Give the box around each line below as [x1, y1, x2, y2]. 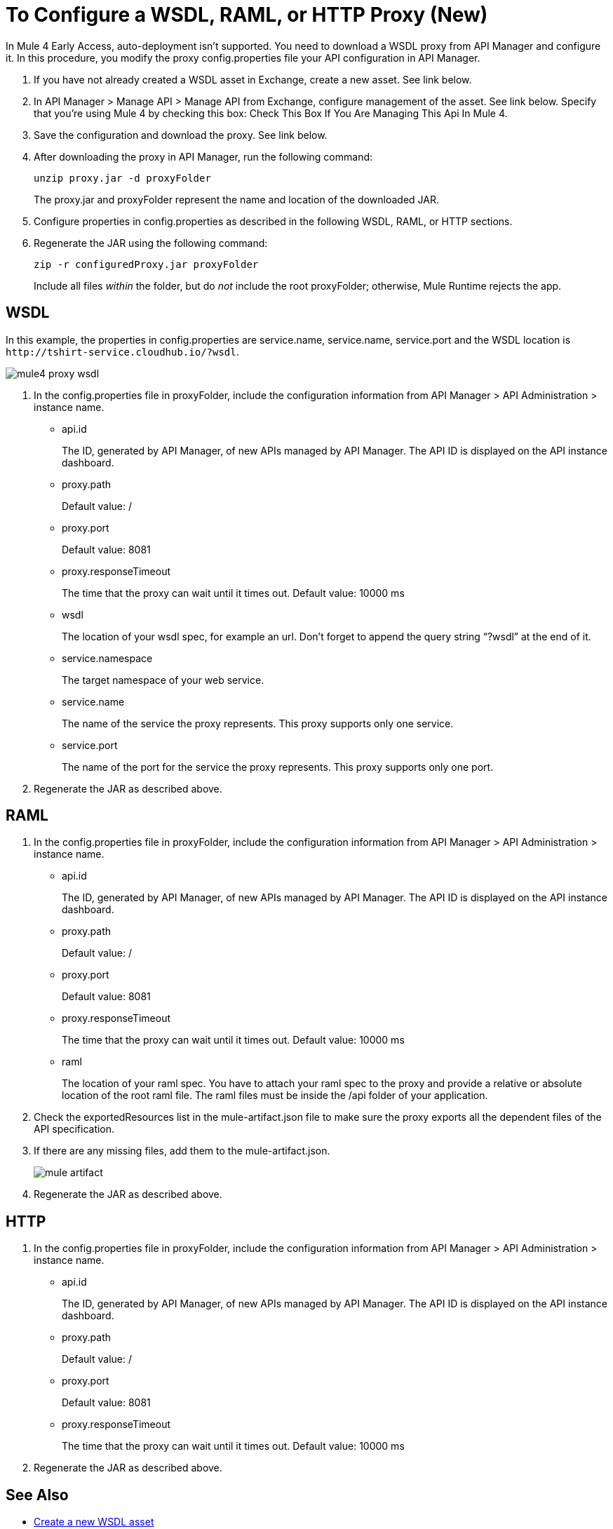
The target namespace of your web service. [62, 673, 264, 686]
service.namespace [62, 652, 153, 664]
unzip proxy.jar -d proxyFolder [34, 172, 211, 184]
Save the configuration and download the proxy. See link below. [34, 128, 328, 141]
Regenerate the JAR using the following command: [34, 236, 268, 249]
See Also [6, 1486, 69, 1504]
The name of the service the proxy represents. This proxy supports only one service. [62, 717, 454, 729]
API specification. [34, 1123, 115, 1136]
